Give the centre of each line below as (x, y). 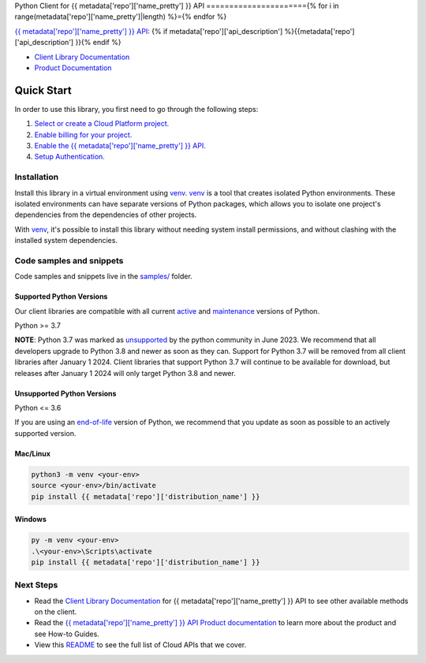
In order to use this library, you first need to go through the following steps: (136, 109)
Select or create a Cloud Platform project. (102, 124)
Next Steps (36, 585)
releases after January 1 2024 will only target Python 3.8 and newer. (125, 373)
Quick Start (43, 90)
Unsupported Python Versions (65, 393)
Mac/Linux (33, 453)
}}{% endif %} (98, 43)
